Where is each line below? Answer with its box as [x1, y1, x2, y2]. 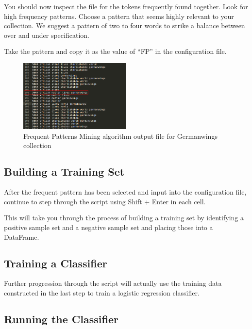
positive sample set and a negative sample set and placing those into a [4, 222, 213, 232]
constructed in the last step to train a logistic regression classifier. [4, 288, 200, 298]
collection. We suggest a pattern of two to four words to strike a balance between [4, 20, 245, 31]
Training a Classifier [4, 255, 107, 270]
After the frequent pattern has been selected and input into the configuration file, [4, 187, 247, 197]
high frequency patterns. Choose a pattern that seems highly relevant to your [4, 11, 234, 21]
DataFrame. [4, 231, 39, 242]
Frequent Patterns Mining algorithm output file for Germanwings [23, 131, 218, 141]
